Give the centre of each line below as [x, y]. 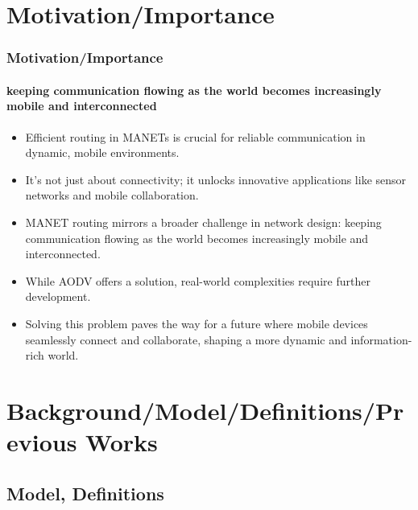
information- [381, 339]
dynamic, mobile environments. [102, 152]
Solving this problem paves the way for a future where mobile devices [197, 323]
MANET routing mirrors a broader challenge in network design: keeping [203, 222]
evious [42, 442]
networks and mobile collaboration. [112, 195]
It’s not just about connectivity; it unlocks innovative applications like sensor [216, 179]
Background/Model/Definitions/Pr [205, 410]
